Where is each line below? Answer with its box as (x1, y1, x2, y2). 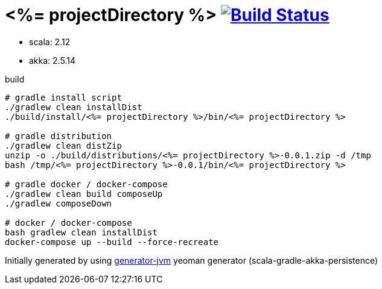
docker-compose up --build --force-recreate (5, 237, 219, 247)
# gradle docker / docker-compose (5, 179, 168, 189)
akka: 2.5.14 (29, 55, 75, 66)
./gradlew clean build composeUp (5, 188, 163, 199)
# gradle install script (5, 92, 122, 102)
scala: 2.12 (29, 36, 71, 47)
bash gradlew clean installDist (5, 227, 158, 237)
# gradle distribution (5, 131, 112, 141)
